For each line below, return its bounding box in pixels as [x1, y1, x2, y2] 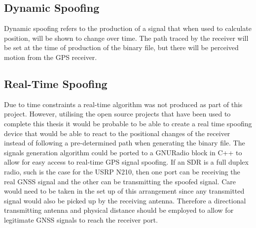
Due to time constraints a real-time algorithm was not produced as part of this [4, 99, 243, 109]
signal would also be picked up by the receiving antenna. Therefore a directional [4, 195, 246, 205]
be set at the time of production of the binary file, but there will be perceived [4, 42, 239, 53]
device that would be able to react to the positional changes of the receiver [4, 128, 230, 138]
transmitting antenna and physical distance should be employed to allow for [4, 205, 234, 215]
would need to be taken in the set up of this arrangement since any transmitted [4, 186, 245, 196]
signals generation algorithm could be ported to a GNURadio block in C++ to [4, 147, 242, 157]
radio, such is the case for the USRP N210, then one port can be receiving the [4, 166, 240, 176]
